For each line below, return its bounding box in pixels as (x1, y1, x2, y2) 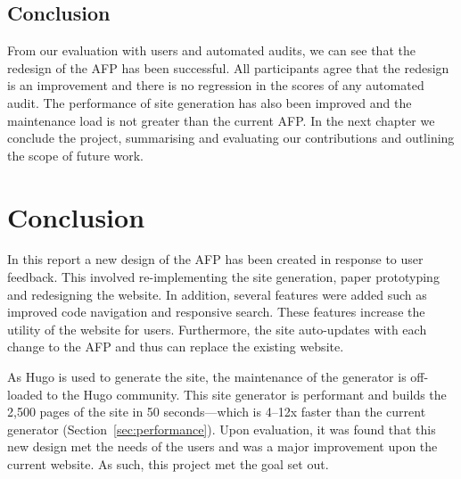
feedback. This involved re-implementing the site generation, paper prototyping (7, 268, 440, 286)
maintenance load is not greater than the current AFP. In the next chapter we (7, 111, 435, 129)
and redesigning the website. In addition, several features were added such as (7, 285, 427, 303)
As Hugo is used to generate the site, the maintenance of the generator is (7, 368, 407, 386)
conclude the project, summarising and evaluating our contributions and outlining (7, 128, 455, 147)
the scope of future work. (7, 145, 144, 164)
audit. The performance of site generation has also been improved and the (7, 93, 412, 111)
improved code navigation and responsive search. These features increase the (7, 302, 425, 321)
